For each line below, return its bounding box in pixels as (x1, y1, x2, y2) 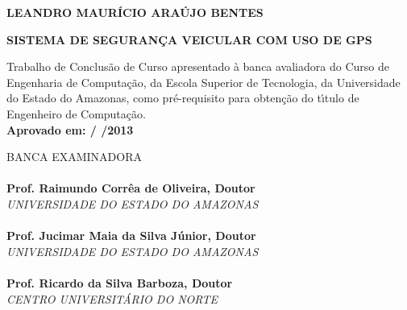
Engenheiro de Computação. (6, 105, 146, 122)
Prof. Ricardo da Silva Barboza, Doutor (6, 274, 233, 291)
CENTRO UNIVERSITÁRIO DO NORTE (6, 290, 218, 307)
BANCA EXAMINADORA (6, 148, 142, 165)
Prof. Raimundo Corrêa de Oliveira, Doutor (6, 180, 255, 196)
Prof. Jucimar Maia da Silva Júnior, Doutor (6, 227, 256, 244)
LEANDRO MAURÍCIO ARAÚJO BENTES (6, 4, 264, 20)
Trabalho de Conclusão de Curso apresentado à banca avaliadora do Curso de (6, 58, 389, 75)
